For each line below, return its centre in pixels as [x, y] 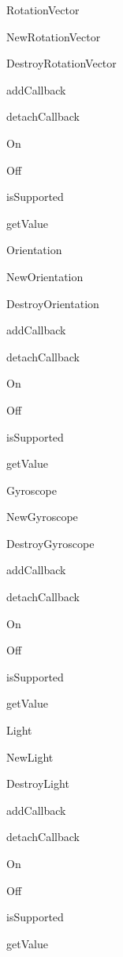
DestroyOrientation [53, 303]
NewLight [30, 756]
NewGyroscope [42, 517]
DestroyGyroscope [50, 543]
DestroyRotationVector [61, 63]
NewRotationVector [54, 36]
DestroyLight [38, 783]
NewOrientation [45, 276]
